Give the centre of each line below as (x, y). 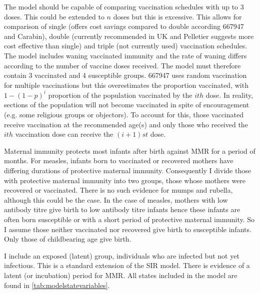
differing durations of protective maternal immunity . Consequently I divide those (127, 170)
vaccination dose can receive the (64, 134)
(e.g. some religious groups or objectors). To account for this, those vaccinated (124, 115)
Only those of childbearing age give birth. (68, 239)
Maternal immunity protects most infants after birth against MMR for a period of (130, 150)
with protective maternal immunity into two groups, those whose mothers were (125, 180)
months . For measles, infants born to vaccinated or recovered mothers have (119, 160)
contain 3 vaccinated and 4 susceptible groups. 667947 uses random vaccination (125, 75)
